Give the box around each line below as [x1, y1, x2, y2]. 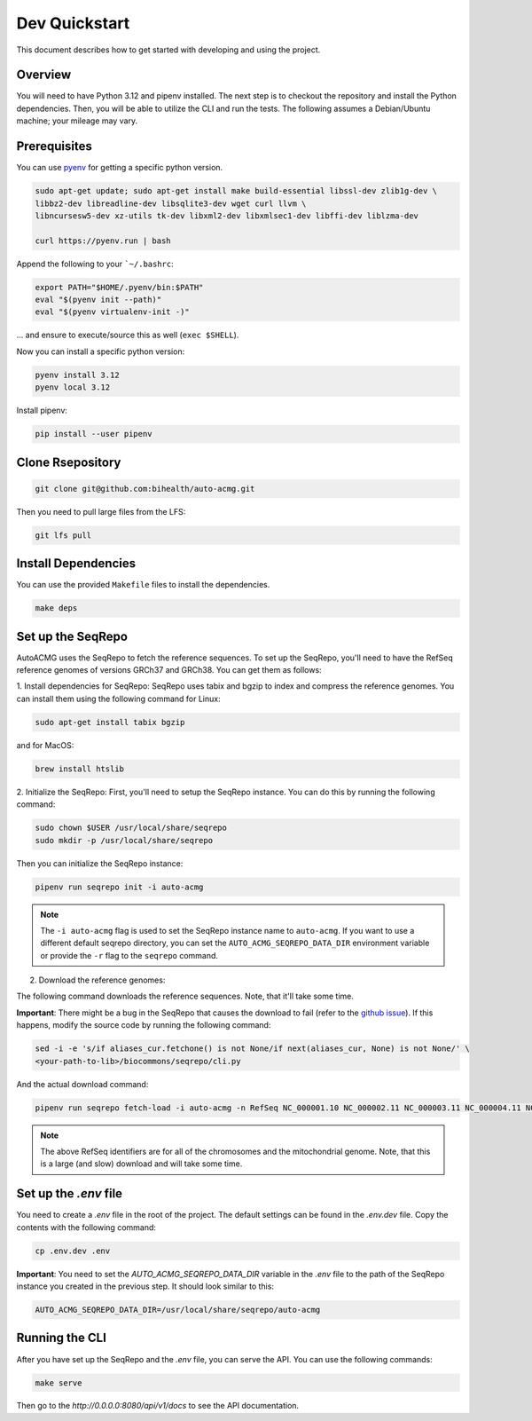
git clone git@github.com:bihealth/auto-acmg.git [35, 484, 255, 493]
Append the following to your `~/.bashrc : [16, 258, 175, 269]
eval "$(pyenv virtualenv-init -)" [35, 307, 190, 317]
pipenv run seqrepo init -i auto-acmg [35, 881, 204, 892]
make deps [35, 604, 78, 613]
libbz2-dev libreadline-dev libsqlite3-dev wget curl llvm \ [35, 198, 307, 209]
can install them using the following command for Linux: [16, 693, 221, 704]
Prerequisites [16, 138, 92, 154]
